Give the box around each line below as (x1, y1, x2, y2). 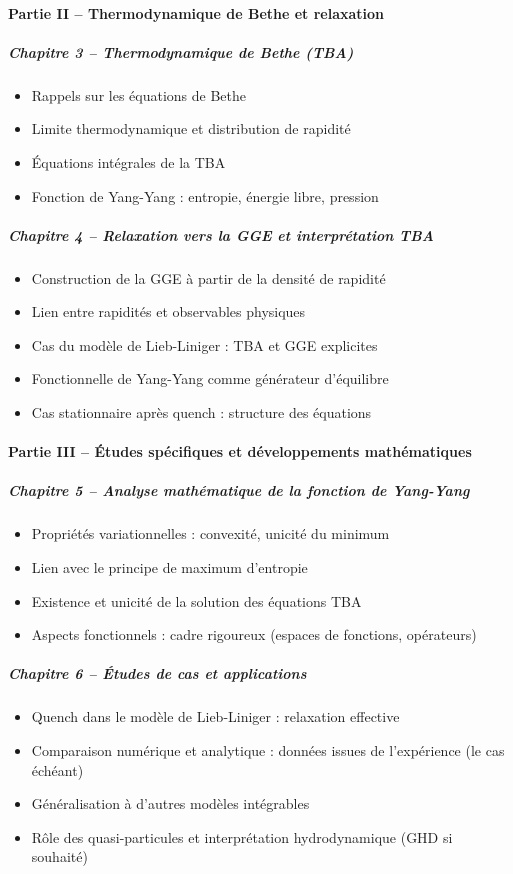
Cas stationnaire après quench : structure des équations (31, 402, 372, 423)
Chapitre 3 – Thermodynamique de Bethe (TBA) (8, 41, 354, 62)
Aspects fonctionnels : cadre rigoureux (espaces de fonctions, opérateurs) (31, 624, 477, 645)
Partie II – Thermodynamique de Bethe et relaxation (8, 2, 385, 23)
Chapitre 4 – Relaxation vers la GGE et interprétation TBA (8, 224, 434, 245)
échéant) (31, 759, 84, 780)
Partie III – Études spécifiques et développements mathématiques (8, 441, 472, 462)
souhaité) (31, 846, 88, 867)
